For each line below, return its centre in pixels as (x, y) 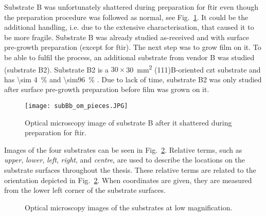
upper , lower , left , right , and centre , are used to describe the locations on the (125, 160)
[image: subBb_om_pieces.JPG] (76, 106)
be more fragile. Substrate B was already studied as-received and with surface (127, 37)
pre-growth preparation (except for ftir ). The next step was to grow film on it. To (133, 47)
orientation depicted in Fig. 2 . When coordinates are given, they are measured (128, 180)
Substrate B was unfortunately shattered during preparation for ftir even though (131, 7)
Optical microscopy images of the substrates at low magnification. (129, 207)
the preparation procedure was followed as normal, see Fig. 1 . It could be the (126, 17)
